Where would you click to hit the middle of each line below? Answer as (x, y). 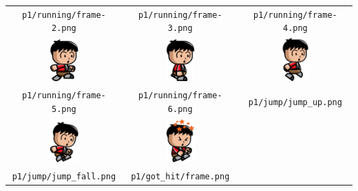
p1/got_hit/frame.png (180, 176)
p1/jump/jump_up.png (295, 102)
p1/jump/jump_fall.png (64, 176)
